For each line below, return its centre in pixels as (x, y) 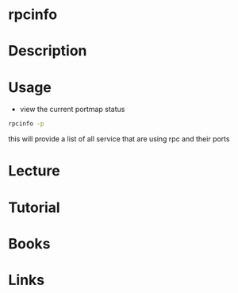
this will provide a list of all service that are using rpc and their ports (119, 139)
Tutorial (35, 207)
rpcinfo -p (26, 124)
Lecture (35, 171)
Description (48, 51)
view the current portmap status (72, 110)
